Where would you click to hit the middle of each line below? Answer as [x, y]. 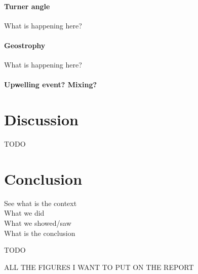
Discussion [41, 119]
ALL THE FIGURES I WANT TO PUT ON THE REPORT [99, 267]
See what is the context [41, 203]
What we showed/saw [38, 223]
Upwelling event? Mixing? [51, 84]
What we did [24, 213]
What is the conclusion [40, 233]
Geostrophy [25, 45]
